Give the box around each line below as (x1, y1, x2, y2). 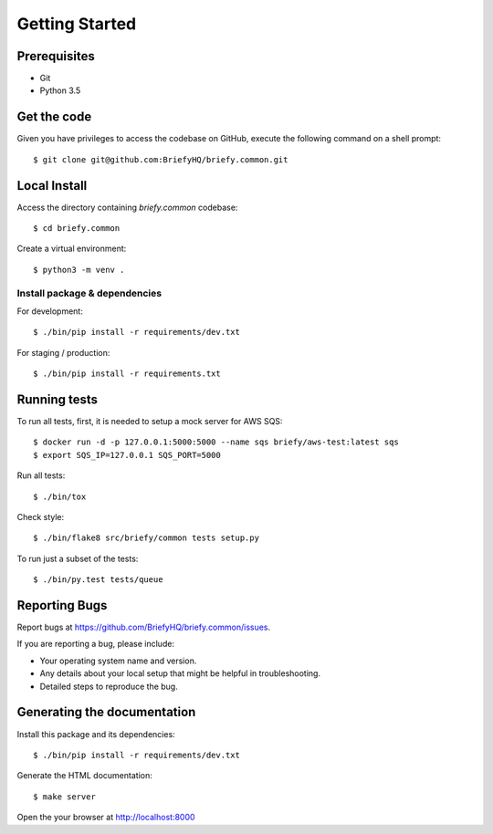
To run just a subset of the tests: (16, 553, 139, 564)
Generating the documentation (16, 704, 196, 720)
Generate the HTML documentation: (16, 770, 152, 781)
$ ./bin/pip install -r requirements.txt (33, 369, 221, 379)
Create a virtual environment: (16, 243, 127, 255)
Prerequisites (16, 48, 95, 64)
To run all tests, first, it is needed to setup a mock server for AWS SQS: (16, 416, 283, 427)
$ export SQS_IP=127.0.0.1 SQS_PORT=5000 (33, 450, 221, 460)
